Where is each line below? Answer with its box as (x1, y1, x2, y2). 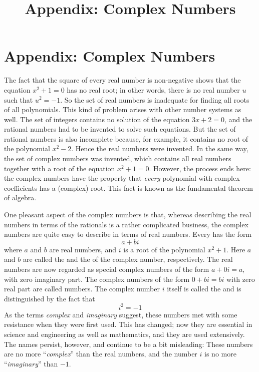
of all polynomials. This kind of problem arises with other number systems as (4, 104, 241, 115)
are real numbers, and (49, 244, 117, 254)
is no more (204, 348, 236, 359)
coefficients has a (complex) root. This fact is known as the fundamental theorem (4, 182, 253, 193)
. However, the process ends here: (149, 163, 251, 173)
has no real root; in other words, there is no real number (67, 84, 240, 95)
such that (4, 94, 33, 105)
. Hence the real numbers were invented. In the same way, (71, 143, 248, 154)
